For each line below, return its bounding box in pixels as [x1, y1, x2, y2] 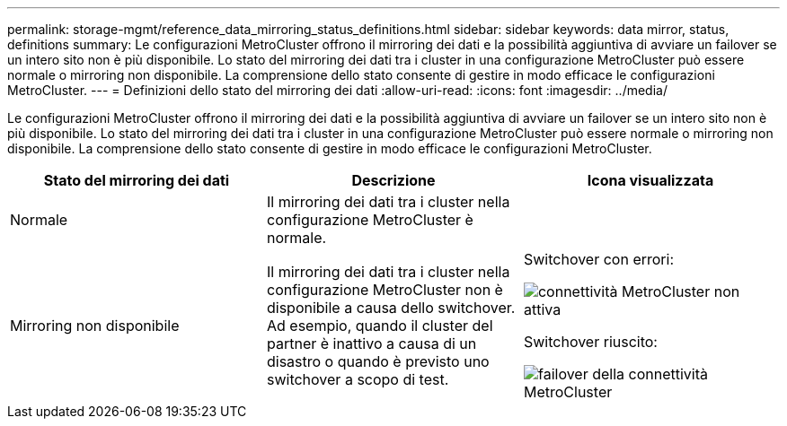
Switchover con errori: [523, 250, 674, 268]
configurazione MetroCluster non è [266, 281, 503, 299]
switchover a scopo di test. [266, 370, 449, 388]
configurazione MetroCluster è [266, 211, 473, 229]
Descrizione [351, 171, 436, 189]
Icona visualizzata [587, 171, 714, 189]
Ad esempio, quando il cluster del [266, 317, 493, 335]
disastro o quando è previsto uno [266, 352, 490, 370]
